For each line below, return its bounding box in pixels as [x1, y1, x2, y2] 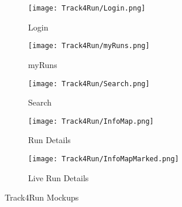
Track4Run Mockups [5, 191, 79, 203]
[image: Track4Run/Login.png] [28, 4, 146, 12]
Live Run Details [28, 171, 89, 184]
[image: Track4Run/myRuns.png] [28, 42, 150, 50]
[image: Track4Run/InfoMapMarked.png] [28, 155, 179, 163]
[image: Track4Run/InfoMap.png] [28, 117, 154, 125]
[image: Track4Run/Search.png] [28, 79, 150, 88]
